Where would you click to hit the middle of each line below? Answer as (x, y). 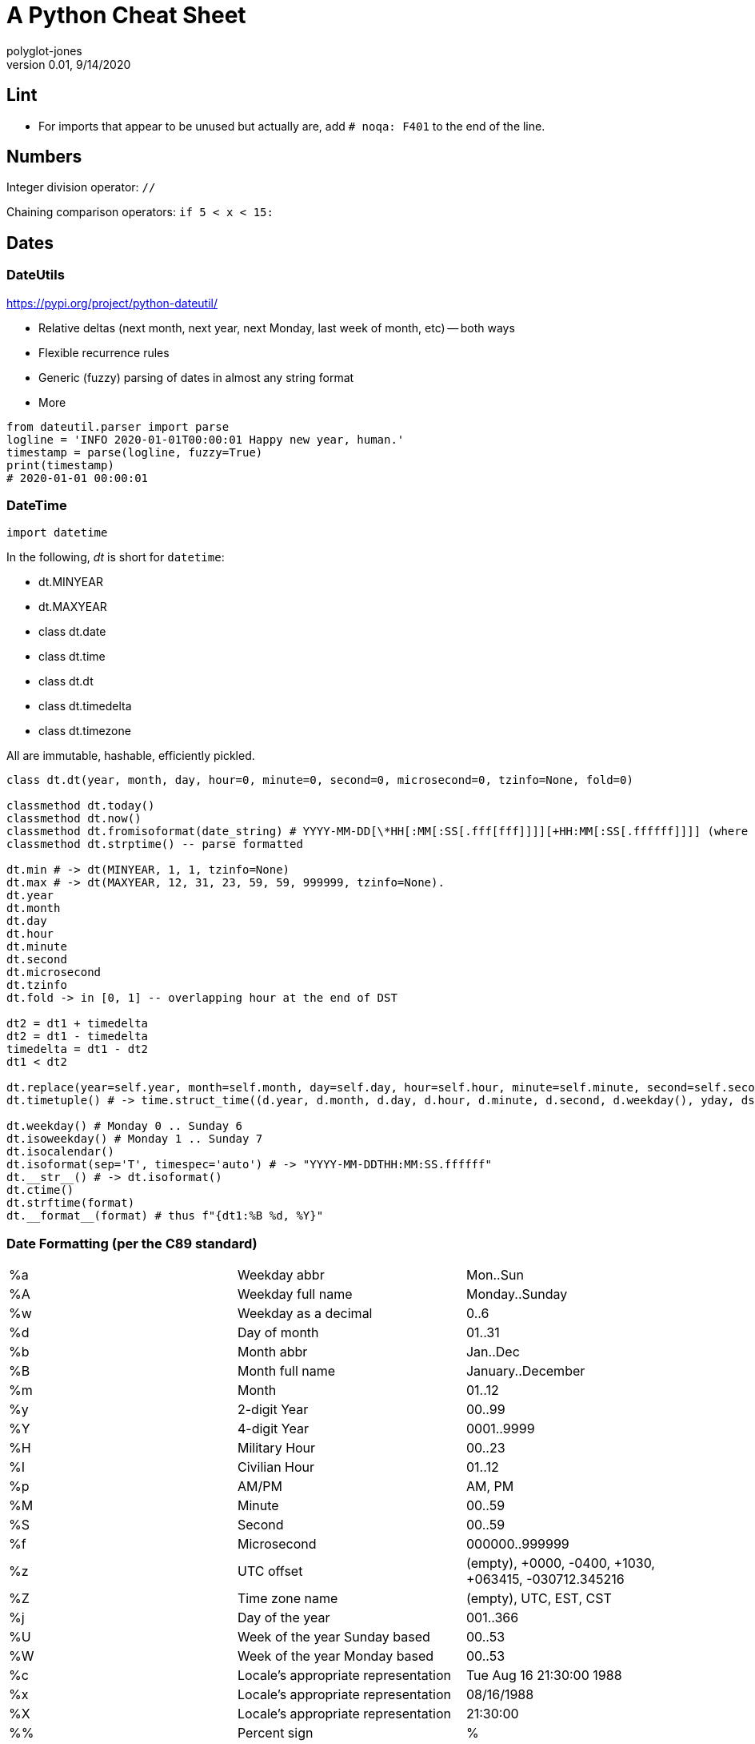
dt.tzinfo (37, 985)
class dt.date (72, 632)
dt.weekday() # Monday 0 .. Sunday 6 (125, 1126)
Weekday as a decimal (305, 1314)
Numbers (44, 157)
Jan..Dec (493, 1352)
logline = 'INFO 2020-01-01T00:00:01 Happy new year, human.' (206, 439)
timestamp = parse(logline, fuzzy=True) (135, 452)
